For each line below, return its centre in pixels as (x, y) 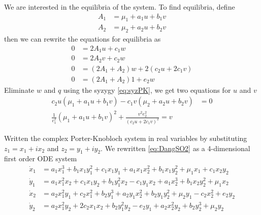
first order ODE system (41, 158)
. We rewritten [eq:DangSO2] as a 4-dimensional (175, 148)
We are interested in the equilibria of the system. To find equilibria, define (120, 7)
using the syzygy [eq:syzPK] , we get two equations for (147, 89)
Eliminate (19, 89)
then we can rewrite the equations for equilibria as (83, 39)
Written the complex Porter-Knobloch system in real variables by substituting (126, 138)
